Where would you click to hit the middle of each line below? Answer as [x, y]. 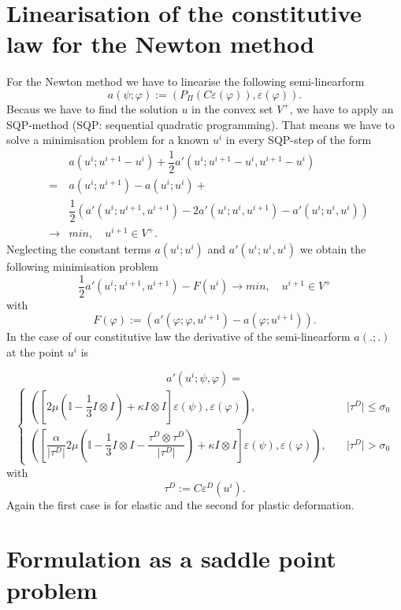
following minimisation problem [83, 266]
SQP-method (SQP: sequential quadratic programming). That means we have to [201, 124]
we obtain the [333, 249]
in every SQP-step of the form [299, 140]
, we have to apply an [342, 108]
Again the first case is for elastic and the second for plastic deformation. [180, 504]
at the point [35, 351]
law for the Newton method [160, 44]
